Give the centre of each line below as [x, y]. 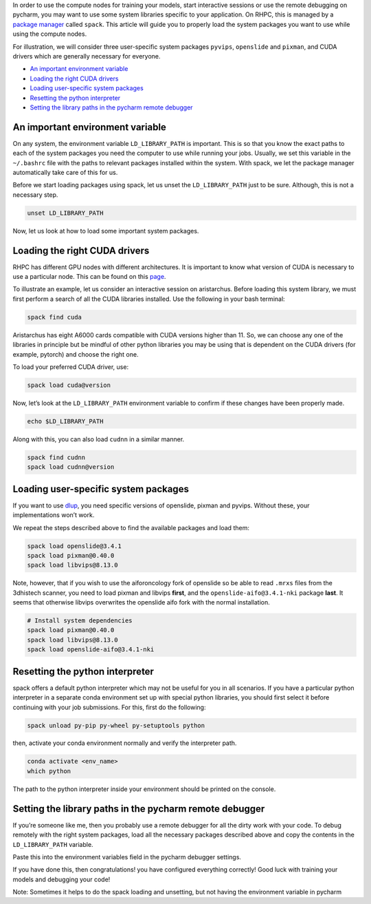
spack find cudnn [56, 457]
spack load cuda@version [69, 385]
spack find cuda [55, 317]
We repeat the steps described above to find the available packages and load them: [131, 527]
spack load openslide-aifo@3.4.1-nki [91, 650]
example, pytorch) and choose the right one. [76, 354]
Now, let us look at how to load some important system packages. [106, 231]
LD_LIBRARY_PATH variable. [53, 844]
